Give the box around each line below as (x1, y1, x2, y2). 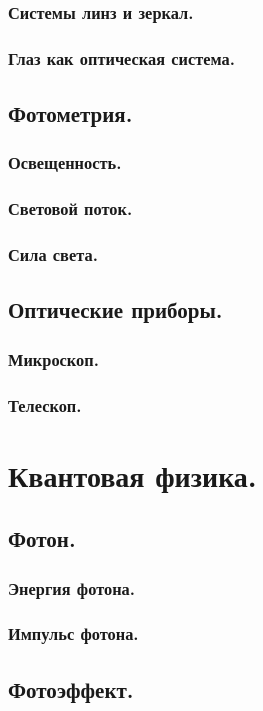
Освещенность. (8, 150, 122, 175)
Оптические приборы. (8, 294, 223, 325)
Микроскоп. (8, 346, 99, 371)
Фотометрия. (8, 98, 133, 129)
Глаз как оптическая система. (8, 45, 235, 70)
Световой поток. (8, 196, 133, 221)
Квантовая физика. (8, 454, 257, 495)
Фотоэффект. (8, 673, 134, 704)
